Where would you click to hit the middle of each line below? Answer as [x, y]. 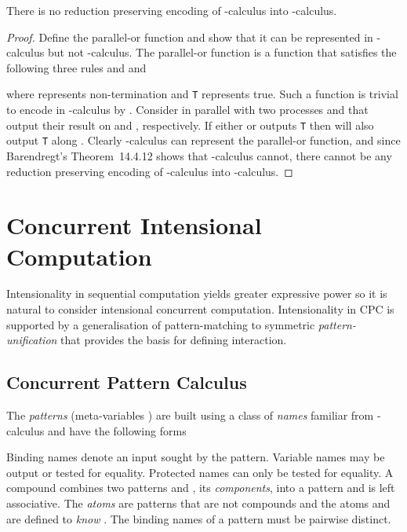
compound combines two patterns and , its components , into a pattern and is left [201, 488]
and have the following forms [117, 430]
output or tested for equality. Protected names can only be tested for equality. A [200, 472]
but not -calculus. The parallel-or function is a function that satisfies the [222, 52]
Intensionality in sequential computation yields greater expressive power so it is [197, 294]
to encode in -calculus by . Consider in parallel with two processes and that [187, 110]
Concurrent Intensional [134, 225]
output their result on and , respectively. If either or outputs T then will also [190, 125]
